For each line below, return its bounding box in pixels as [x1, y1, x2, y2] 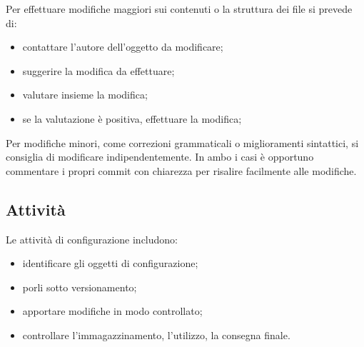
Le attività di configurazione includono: [6, 231, 178, 246]
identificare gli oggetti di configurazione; [22, 256, 198, 271]
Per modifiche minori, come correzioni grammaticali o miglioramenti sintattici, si [6, 135, 359, 150]
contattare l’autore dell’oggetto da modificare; [22, 39, 223, 54]
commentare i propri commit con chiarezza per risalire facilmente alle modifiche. [6, 163, 357, 178]
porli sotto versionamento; [22, 279, 137, 294]
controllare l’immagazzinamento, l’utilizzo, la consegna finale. [22, 327, 290, 342]
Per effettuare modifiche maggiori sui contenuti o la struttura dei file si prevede [6, 1, 353, 16]
